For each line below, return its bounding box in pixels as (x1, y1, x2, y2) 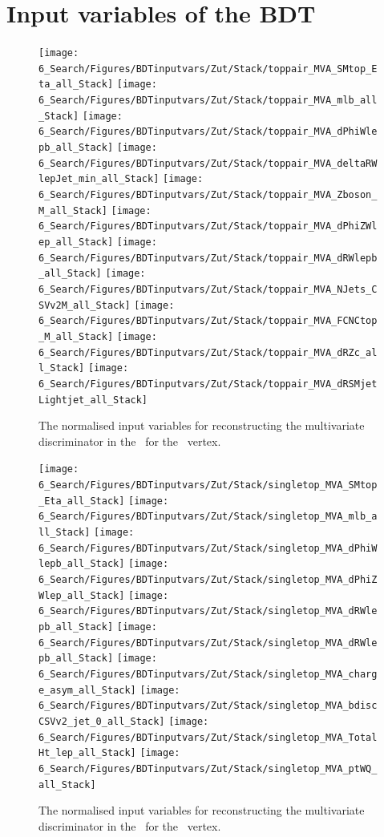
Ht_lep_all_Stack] (38, 747, 136, 759)
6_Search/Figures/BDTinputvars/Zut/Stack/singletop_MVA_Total (38, 731, 378, 743)
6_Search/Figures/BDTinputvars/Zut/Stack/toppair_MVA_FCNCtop (38, 315, 378, 327)
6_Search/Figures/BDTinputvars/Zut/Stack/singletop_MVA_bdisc (38, 700, 378, 712)
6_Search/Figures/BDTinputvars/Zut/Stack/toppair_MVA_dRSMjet (38, 378, 378, 390)
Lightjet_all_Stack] (38, 394, 148, 406)
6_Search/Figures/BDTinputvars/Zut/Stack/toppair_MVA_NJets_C (38, 283, 378, 295)
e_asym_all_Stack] (38, 684, 136, 696)
